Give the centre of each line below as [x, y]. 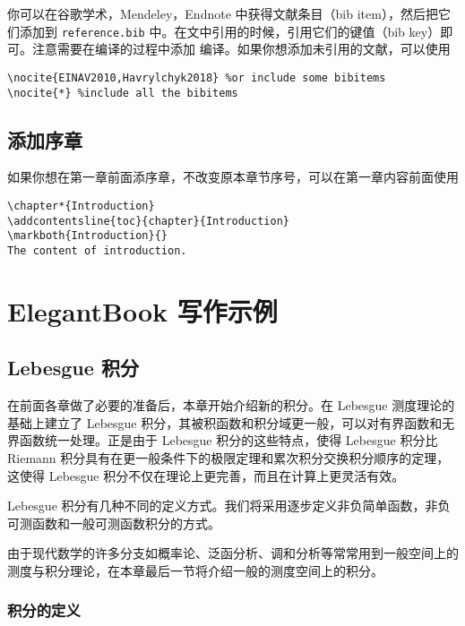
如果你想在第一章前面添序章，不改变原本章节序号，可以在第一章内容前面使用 [233, 177]
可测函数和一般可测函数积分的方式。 [114, 523]
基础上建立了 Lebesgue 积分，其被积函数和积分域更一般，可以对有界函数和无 [231, 422]
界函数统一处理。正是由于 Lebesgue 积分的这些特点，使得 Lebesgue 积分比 [223, 440]
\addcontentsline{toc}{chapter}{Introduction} [148, 221]
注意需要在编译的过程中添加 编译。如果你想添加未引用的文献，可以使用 [241, 49]
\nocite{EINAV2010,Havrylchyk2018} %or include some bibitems [197, 77]
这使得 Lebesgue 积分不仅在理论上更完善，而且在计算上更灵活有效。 [206, 475]
